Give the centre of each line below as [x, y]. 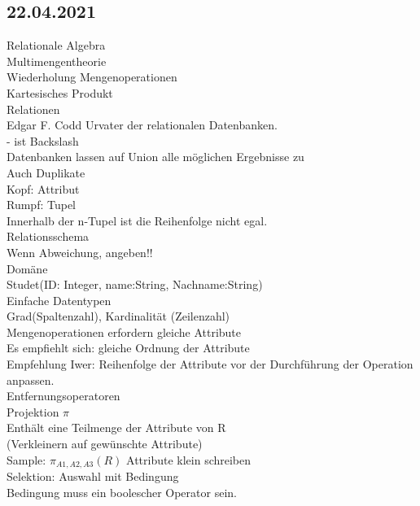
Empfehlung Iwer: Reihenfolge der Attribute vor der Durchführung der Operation [210, 364]
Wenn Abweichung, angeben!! [80, 252]
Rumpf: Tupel [41, 205]
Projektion [33, 411]
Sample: [26, 459]
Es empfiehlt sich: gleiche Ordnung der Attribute [128, 348]
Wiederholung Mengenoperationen [92, 77]
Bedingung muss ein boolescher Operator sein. [122, 492]
